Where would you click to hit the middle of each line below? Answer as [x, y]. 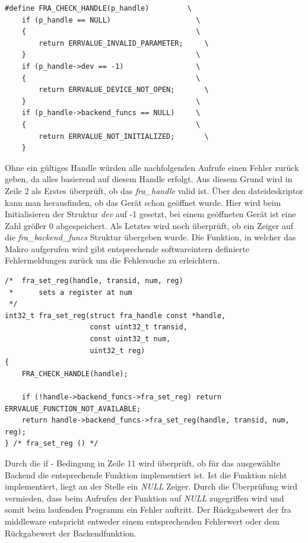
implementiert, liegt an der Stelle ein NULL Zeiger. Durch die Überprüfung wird [151, 486]
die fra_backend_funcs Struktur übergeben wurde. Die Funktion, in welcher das [150, 237]
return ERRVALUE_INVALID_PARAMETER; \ [124, 43]
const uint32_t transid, [139, 327]
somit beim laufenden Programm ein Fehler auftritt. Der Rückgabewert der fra [148, 509]
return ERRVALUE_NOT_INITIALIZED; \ [124, 136]
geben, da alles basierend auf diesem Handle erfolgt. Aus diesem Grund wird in [149, 179]
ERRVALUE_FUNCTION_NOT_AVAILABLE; [73, 409]
